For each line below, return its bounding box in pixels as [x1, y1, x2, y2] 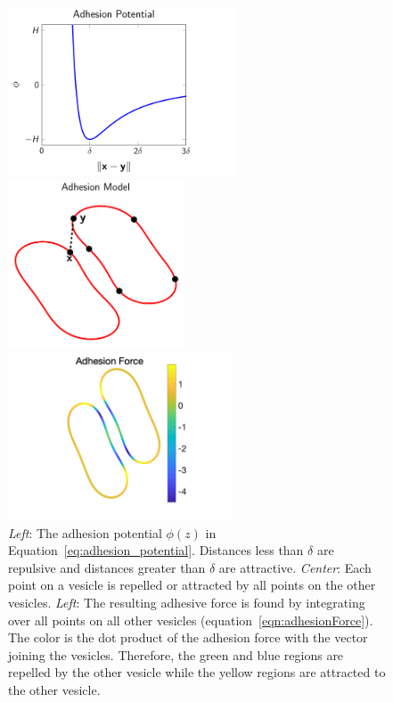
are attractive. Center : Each [218, 558, 372, 576]
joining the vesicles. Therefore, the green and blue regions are [8, 645, 344, 664]
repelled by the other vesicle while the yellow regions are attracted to [8, 663, 386, 682]
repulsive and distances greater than [8, 558, 206, 576]
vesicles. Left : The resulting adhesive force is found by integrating [8, 593, 365, 612]
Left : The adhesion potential [8, 523, 162, 542]
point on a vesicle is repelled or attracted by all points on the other [8, 575, 376, 594]
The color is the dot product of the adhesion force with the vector [8, 628, 368, 647]
